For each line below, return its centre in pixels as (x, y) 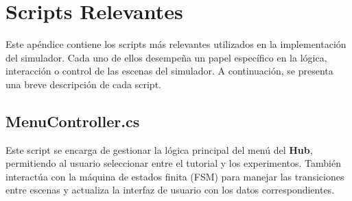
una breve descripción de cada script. (83, 84)
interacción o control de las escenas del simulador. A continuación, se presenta (169, 71)
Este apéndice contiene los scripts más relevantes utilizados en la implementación (176, 44)
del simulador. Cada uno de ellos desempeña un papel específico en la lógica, (166, 57)
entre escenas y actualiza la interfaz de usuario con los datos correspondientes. (170, 190)
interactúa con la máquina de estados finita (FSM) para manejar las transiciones (175, 176)
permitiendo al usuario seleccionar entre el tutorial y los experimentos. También (173, 163)
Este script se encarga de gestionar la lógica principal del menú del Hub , (159, 149)
